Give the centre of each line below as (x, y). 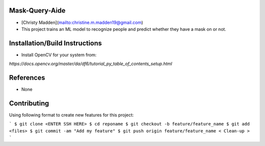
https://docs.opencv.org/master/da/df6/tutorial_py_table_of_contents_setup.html (91, 64)
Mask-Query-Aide (37, 10)
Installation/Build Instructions (55, 43)
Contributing (29, 103)
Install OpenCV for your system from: (59, 55)
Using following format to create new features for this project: (71, 115)
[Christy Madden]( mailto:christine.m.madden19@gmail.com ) (82, 22)
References (27, 78)
